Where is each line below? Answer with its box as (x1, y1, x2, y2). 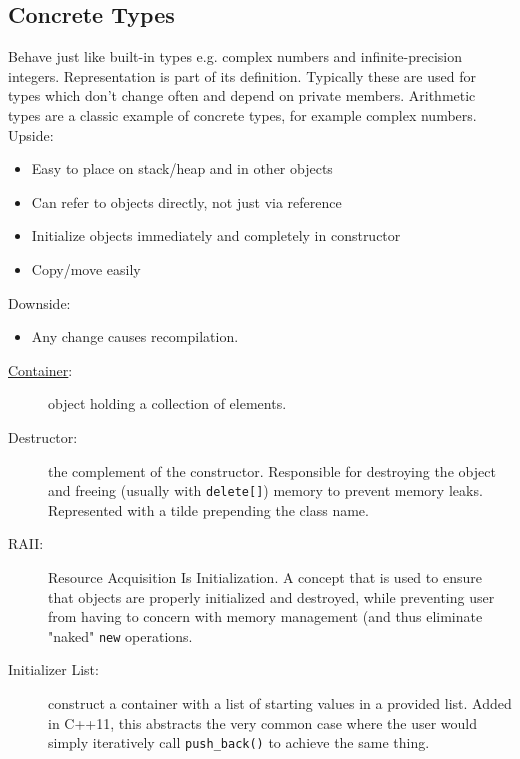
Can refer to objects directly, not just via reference (31, 191, 342, 212)
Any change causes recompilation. (31, 326, 239, 347)
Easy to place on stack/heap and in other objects (31, 158, 333, 179)
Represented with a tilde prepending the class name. (48, 499, 369, 520)
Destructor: (8, 426, 78, 447)
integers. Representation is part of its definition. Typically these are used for (8, 65, 476, 86)
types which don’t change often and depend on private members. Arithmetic (8, 85, 476, 106)
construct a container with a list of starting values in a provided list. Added (48, 692, 512, 713)
